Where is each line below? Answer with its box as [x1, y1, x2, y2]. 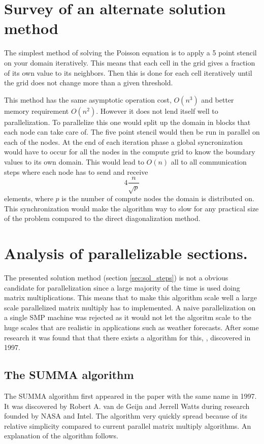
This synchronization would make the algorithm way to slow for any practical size [4, 203, 259, 213]
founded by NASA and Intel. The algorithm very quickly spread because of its [4, 410, 248, 421]
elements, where [4, 193, 53, 204]
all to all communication [171, 156, 247, 167]
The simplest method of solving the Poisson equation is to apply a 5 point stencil [4, 47, 257, 58]
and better [201, 94, 234, 105]
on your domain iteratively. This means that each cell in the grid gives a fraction [4, 57, 255, 68]
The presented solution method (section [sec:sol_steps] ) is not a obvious [4, 272, 228, 282]
